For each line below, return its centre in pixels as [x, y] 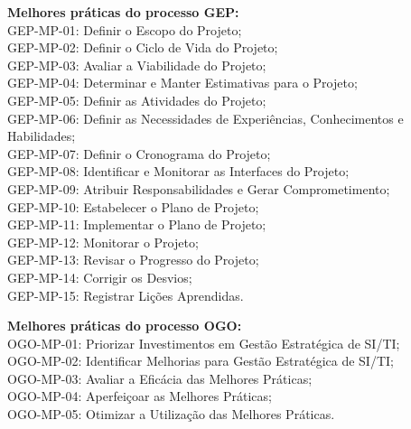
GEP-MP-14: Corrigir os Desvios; [100, 277]
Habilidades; [42, 136]
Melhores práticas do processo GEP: [123, 12]
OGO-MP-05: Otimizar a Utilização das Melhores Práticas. [171, 414]
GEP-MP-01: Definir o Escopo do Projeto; [125, 29]
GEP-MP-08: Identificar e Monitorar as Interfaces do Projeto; [178, 171]
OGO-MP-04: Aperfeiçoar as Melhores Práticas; [140, 396]
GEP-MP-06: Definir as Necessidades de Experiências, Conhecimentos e [205, 118]
